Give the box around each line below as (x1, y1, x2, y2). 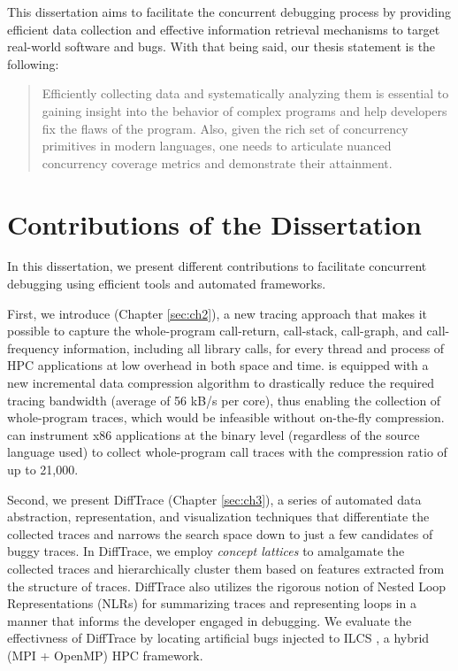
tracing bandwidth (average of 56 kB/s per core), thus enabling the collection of (7, 390, 441, 409)
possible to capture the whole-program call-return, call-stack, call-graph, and (7, 321, 423, 340)
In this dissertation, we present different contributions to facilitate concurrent (7, 257, 427, 275)
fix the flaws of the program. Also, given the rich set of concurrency (42, 119, 408, 137)
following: (7, 54, 59, 73)
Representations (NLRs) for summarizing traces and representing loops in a (7, 594, 416, 613)
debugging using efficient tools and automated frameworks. (7, 274, 326, 293)
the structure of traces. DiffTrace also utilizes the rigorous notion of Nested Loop (7, 576, 447, 595)
